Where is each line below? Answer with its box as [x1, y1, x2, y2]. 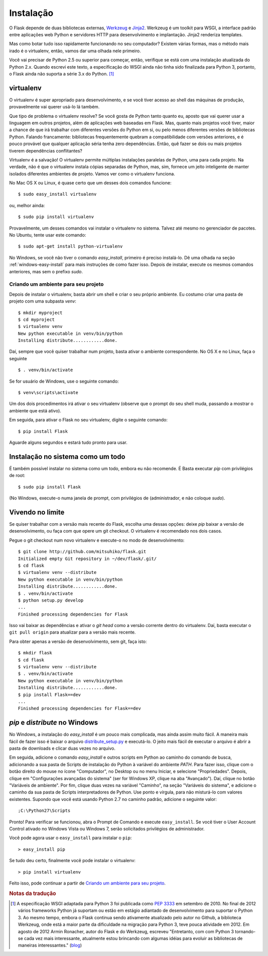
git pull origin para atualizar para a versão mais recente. [9, 629, 136, 636]
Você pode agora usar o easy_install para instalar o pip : [9, 835, 132, 841]
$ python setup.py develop [18, 597, 84, 603]
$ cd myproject [18, 317, 55, 322]
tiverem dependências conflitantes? [9, 148, 83, 154]
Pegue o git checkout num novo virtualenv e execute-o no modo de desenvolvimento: [9, 537, 185, 543]
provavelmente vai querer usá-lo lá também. [9, 104, 100, 110]
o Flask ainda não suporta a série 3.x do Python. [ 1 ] [9, 71, 114, 77]
